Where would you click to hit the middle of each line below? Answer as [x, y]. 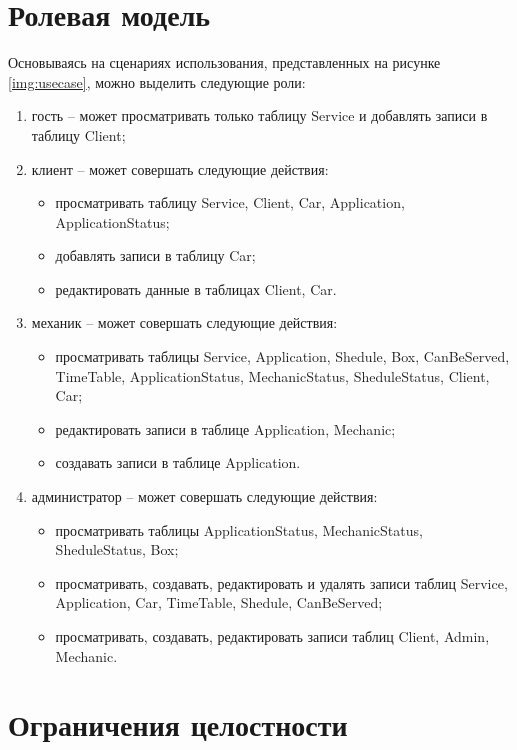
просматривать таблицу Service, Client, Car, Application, [230, 202]
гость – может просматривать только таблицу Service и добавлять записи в [259, 115]
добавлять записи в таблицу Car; [155, 255]
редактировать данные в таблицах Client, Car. [196, 288]
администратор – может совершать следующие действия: [204, 496]
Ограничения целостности [178, 724]
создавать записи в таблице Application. [178, 462]
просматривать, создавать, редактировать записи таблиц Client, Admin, [272, 636]
